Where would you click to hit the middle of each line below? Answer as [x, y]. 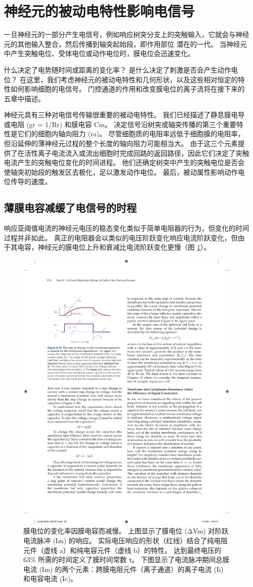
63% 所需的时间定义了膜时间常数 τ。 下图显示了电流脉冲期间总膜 [126, 559]
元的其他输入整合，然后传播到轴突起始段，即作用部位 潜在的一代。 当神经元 [126, 44]
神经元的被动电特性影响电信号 [99, 11]
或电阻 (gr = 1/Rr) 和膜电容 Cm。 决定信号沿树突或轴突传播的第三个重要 [120, 124]
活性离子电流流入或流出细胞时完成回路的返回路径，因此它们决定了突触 [136, 153]
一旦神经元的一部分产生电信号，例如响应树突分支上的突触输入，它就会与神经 [126, 34]
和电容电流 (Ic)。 [50, 578]
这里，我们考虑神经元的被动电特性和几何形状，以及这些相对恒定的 [132, 79]
